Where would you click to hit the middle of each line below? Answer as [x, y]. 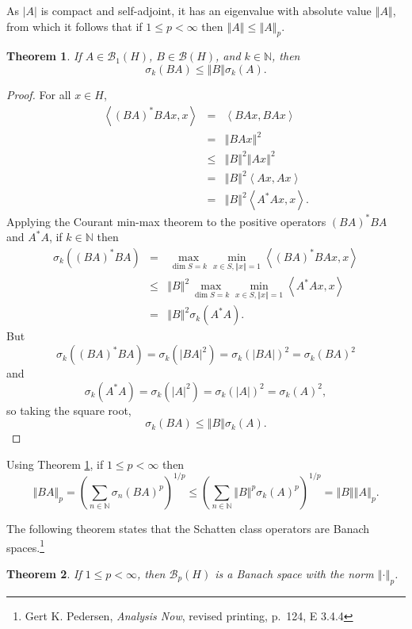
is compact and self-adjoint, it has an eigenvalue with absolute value [206, 10]
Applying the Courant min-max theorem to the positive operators [166, 221]
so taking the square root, [69, 410]
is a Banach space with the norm [294, 573]
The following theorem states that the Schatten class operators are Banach [188, 528]
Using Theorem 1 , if [55, 464]
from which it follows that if [74, 26]
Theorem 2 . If [44, 573]
